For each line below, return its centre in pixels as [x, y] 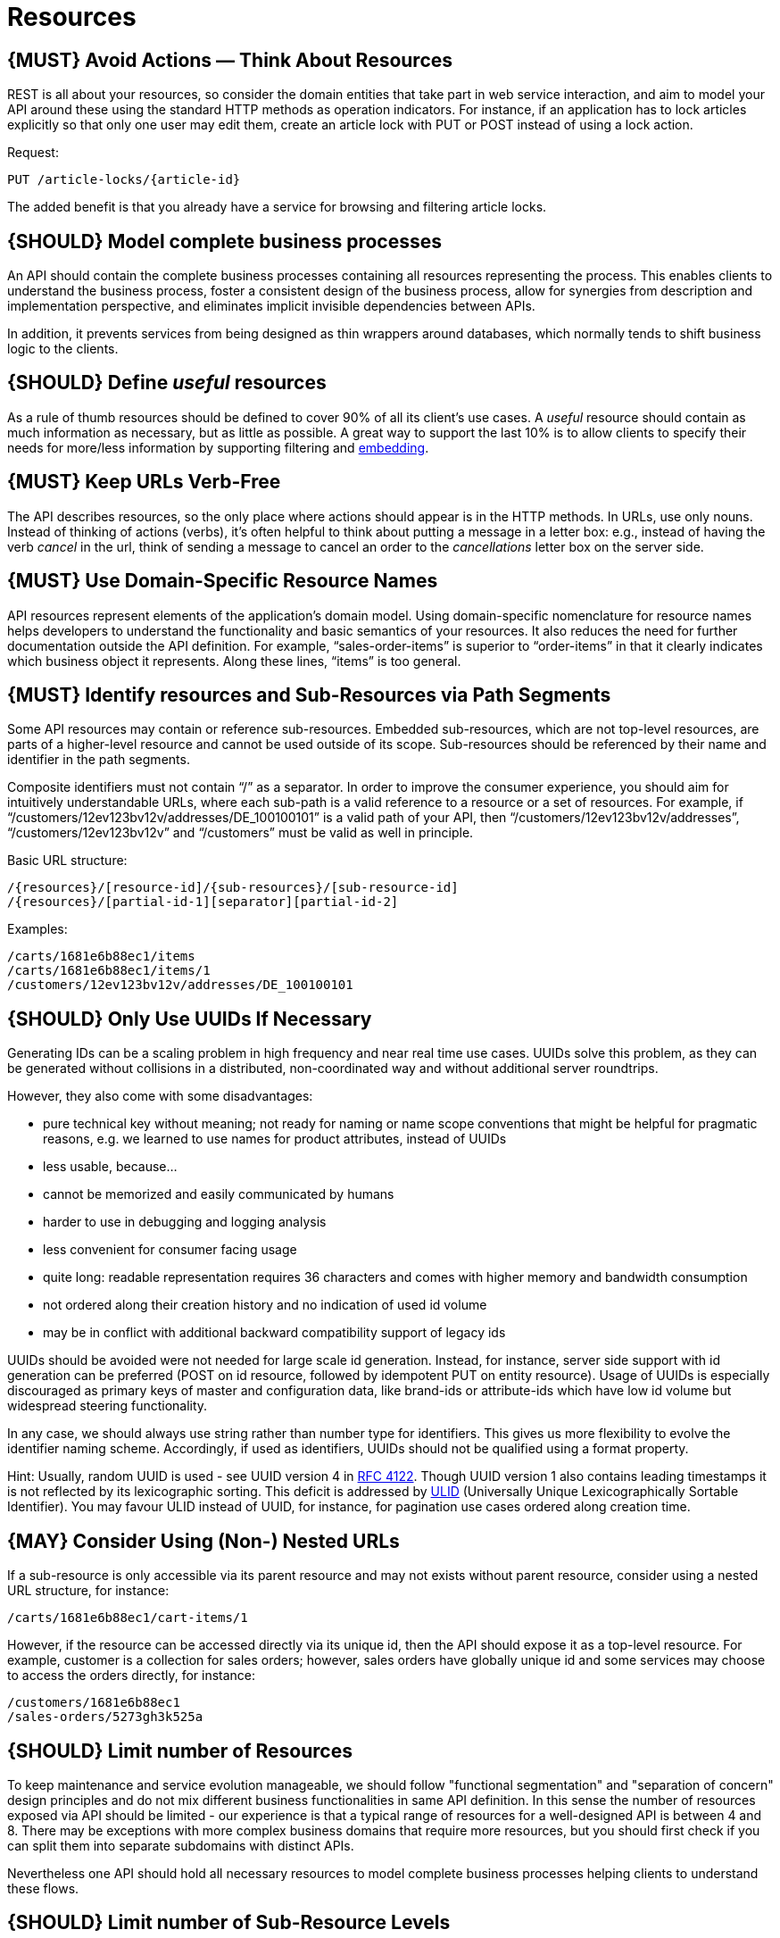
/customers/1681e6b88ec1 [94, 1703]
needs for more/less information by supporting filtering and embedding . [218, 447]
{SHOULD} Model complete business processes [225, 241]
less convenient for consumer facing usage [170, 1250]
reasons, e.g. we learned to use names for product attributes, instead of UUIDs [275, 1139]
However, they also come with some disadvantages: [160, 1096]
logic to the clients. [63, 349]
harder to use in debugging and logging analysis [185, 1222]
